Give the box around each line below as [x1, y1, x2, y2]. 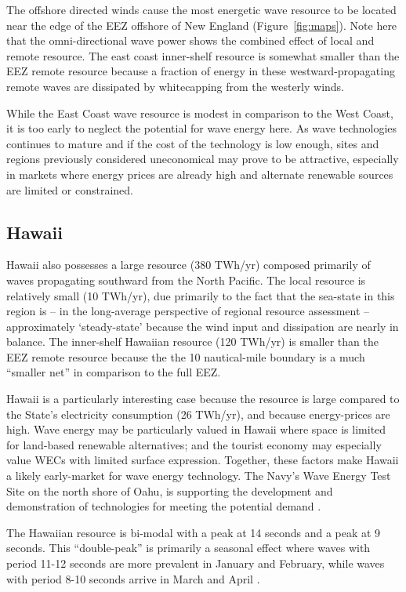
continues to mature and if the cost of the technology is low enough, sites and [6, 135, 379, 151]
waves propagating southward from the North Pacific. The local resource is [6, 271, 366, 288]
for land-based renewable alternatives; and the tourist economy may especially [6, 436, 382, 452]
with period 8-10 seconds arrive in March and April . [6, 570, 260, 587]
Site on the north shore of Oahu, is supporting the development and [6, 482, 333, 499]
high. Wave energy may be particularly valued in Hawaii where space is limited [6, 421, 386, 438]
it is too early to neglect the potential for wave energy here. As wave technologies [6, 120, 397, 136]
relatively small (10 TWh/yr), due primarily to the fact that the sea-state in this [6, 287, 395, 303]
